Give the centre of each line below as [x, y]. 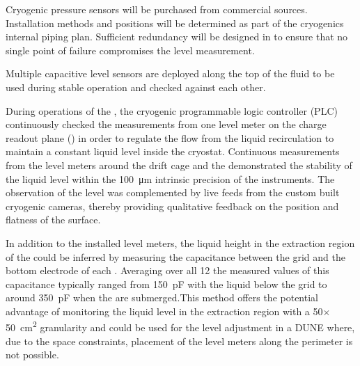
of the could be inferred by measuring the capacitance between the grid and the [175, 256]
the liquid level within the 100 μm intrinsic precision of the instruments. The [170, 178]
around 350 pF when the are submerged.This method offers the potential [162, 297]
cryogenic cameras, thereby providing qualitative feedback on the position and [172, 206]
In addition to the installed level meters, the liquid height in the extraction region [180, 242]
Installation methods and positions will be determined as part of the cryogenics [175, 23]
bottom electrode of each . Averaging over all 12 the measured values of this [167, 270]
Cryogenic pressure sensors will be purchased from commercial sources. [157, 9]
